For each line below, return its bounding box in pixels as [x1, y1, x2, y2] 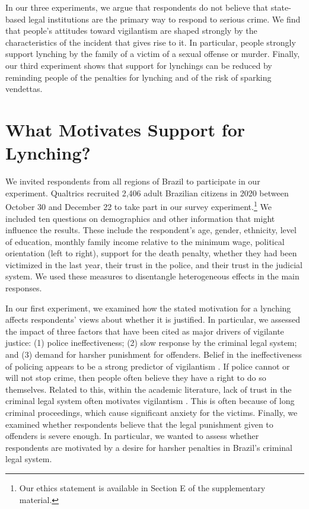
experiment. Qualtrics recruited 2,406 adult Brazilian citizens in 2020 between [5, 186, 289, 199]
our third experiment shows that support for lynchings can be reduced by [5, 59, 272, 71]
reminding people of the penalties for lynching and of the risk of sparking [5, 71, 272, 83]
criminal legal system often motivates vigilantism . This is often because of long [5, 395, 295, 407]
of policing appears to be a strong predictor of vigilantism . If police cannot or [5, 360, 290, 372]
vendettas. [5, 82, 43, 95]
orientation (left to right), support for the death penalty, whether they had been [5, 247, 297, 259]
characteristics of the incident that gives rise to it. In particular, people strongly [5, 36, 296, 48]
